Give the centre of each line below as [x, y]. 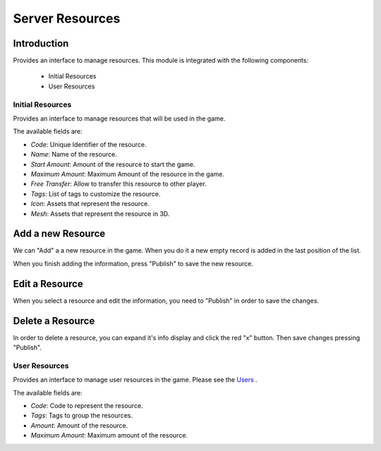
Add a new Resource [59, 234]
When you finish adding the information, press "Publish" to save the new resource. [133, 263]
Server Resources [67, 18]
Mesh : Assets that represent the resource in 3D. [100, 214]
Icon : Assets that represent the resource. [90, 204]
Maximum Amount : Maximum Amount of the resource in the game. [128, 174]
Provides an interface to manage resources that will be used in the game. [119, 118]
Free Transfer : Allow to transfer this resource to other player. [119, 184]
